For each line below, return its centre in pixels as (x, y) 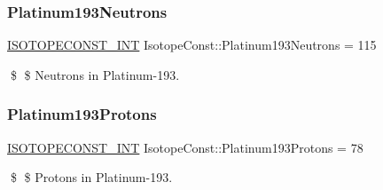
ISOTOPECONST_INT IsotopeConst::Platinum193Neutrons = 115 (192, 45)
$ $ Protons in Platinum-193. (91, 177)
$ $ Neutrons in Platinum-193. (95, 74)
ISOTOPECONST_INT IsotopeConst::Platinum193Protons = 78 (185, 147)
